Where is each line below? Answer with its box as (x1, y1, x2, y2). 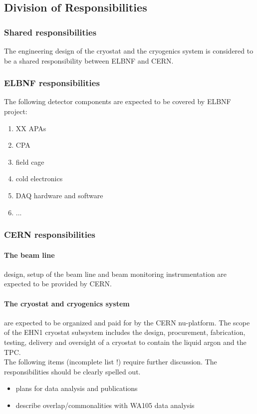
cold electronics (15, 173, 63, 184)
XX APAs (15, 123, 46, 133)
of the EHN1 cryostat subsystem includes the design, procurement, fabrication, (4, 327, 246, 337)
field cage (15, 156, 44, 167)
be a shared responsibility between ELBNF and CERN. (4, 55, 174, 66)
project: (4, 106, 27, 116)
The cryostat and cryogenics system (4, 298, 130, 308)
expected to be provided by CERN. (4, 278, 112, 289)
